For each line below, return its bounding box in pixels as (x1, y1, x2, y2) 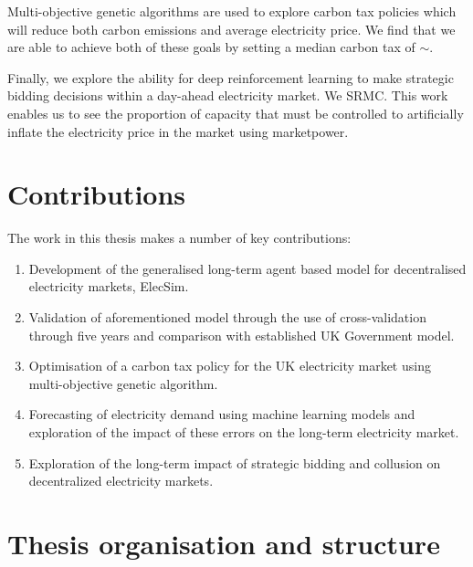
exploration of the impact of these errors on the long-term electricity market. (28, 423, 459, 442)
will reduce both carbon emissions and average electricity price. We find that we (7, 19, 456, 38)
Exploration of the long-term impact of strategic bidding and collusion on (28, 453, 441, 472)
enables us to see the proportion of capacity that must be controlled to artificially (7, 103, 464, 122)
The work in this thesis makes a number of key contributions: (7, 228, 352, 247)
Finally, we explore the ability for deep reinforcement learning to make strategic (7, 68, 454, 87)
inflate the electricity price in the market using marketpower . (7, 121, 349, 141)
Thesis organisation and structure (7, 525, 440, 562)
